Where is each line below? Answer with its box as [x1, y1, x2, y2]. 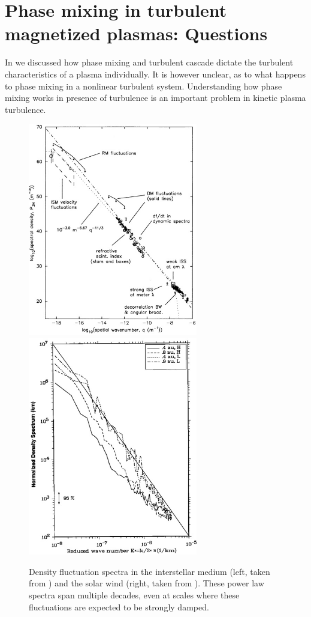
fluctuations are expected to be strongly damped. [29, 600, 209, 613]
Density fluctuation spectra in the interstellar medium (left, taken [29, 565, 270, 577]
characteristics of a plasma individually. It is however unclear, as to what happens [5, 67, 306, 80]
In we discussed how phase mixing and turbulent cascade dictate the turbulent [5, 56, 294, 68]
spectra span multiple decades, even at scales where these [29, 589, 240, 601]
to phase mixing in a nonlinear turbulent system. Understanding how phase [5, 79, 282, 92]
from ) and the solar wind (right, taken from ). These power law [29, 577, 264, 589]
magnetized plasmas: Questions [5, 21, 268, 46]
